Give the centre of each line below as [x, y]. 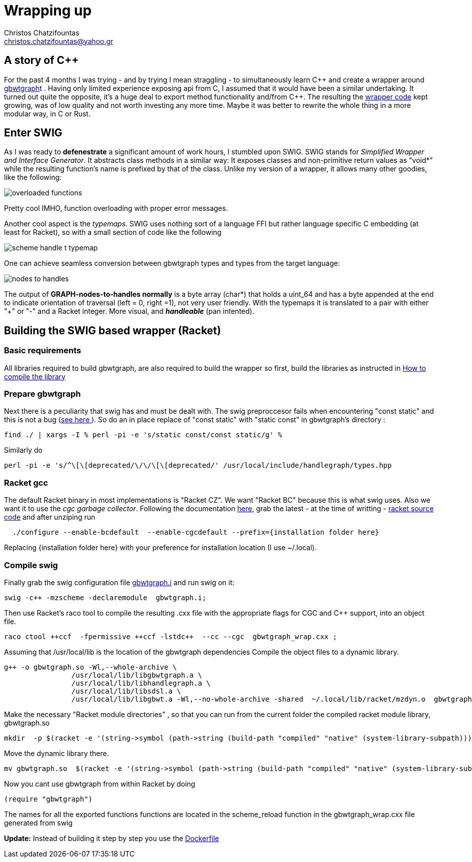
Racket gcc [26, 482]
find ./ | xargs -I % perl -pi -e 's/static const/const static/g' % [143, 435]
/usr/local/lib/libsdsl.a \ [126, 691]
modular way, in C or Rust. [47, 113]
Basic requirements [43, 351]
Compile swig [31, 565]
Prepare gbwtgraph [42, 394]
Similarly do [23, 450]
